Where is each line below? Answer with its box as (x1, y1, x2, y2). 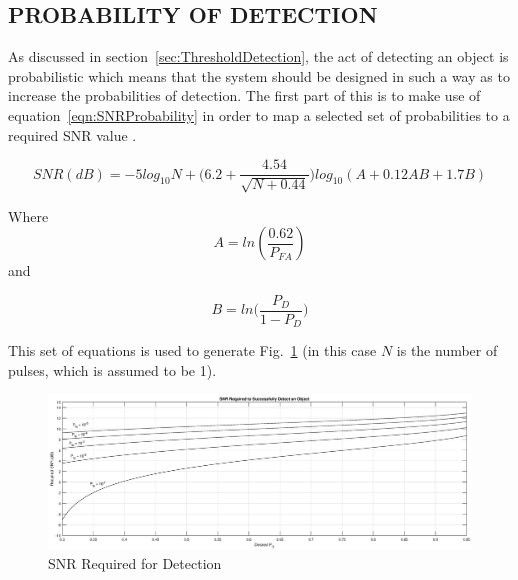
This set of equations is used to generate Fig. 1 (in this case (8, 340, 377, 361)
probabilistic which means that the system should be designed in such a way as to (8, 65, 510, 86)
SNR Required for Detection (48, 553, 222, 574)
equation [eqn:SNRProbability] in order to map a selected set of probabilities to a (8, 104, 510, 125)
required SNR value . (8, 124, 137, 145)
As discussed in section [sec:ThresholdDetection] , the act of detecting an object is (8, 46, 509, 67)
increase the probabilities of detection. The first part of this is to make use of (8, 85, 481, 106)
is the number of (396, 340, 498, 361)
